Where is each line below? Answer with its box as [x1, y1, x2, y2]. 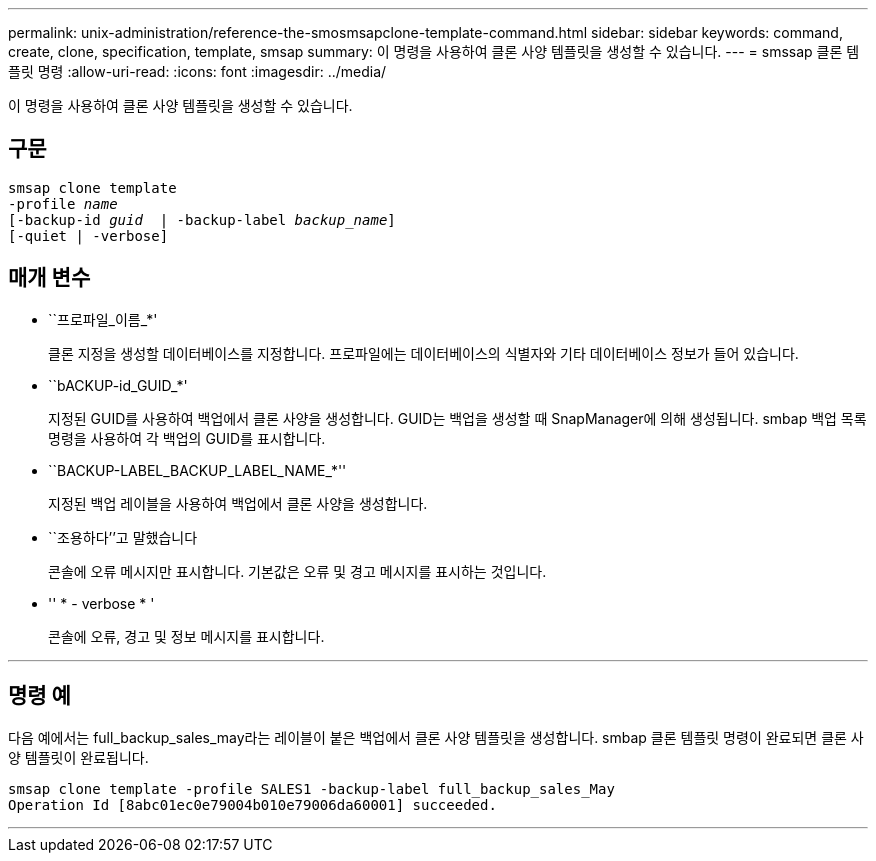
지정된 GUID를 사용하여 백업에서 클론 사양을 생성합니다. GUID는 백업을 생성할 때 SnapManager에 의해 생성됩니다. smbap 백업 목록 [48, 409, 867, 427]
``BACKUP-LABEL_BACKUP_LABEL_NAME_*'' [48, 461, 347, 479]
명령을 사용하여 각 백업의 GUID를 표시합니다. [48, 429, 326, 447]
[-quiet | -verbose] [8, 227, 169, 244]
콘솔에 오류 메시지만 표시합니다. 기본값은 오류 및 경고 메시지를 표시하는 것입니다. [48, 562, 547, 580]
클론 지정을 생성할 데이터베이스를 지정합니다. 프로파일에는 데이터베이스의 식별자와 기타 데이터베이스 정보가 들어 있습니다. [48, 344, 799, 362]
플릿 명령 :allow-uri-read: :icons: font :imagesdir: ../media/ [8, 63, 387, 80]
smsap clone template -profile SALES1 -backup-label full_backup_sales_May [8, 780, 615, 797]
